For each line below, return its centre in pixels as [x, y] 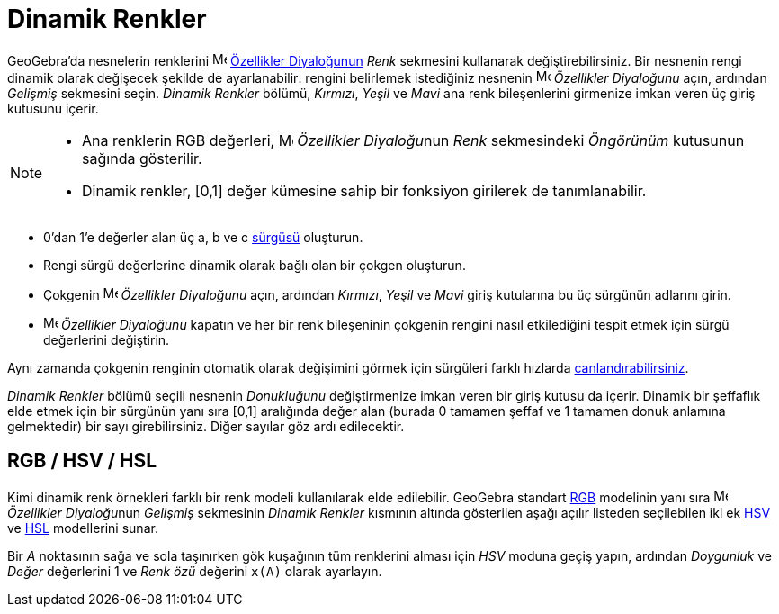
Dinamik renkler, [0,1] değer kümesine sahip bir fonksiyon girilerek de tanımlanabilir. [364, 190]
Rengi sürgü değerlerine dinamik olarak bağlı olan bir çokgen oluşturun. [255, 265]
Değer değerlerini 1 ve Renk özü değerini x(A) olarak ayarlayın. [195, 571]
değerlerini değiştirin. [107, 339]
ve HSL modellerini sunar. [83, 528]
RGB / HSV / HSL [82, 461]
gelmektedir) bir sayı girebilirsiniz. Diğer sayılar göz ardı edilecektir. [206, 426]
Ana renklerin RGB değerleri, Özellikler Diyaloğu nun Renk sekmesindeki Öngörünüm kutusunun [413, 140]
